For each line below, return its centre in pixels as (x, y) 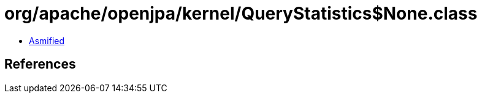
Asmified (47, 40)
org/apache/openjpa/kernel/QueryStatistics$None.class (241, 13)
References (40, 64)
